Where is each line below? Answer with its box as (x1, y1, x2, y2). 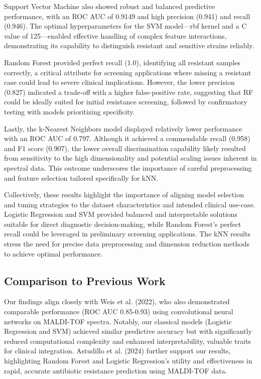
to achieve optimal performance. (4, 248, 103, 259)
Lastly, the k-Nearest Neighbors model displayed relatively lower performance (4, 123, 242, 134)
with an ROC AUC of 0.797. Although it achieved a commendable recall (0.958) (4, 133, 250, 144)
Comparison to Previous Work (4, 273, 166, 288)
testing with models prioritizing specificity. (4, 106, 135, 116)
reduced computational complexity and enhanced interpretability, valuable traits (4, 335, 251, 346)
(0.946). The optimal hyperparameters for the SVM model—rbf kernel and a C (4, 21, 247, 31)
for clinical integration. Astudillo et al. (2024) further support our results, (4, 345, 231, 356)
